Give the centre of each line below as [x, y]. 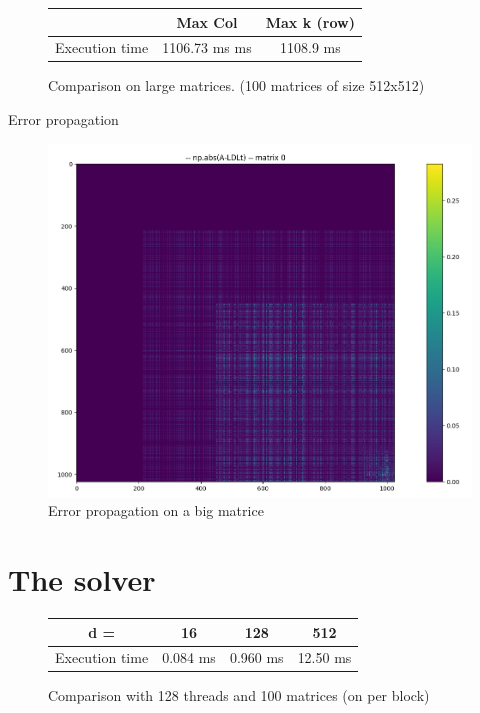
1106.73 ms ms [207, 47]
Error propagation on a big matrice [156, 510]
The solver [82, 579]
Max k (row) [310, 21]
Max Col [207, 21]
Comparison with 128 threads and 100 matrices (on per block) [239, 695]
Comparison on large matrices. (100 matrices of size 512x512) [236, 85]
